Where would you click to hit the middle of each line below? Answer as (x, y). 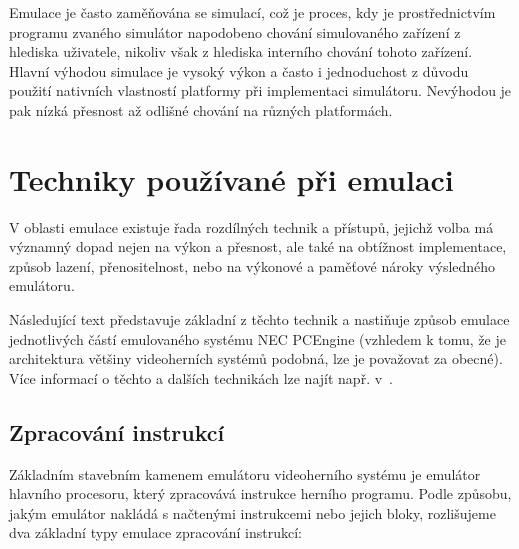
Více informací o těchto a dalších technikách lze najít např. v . (201, 377)
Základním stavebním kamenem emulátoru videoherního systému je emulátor (245, 473)
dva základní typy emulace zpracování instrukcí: (155, 532)
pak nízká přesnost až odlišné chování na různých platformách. (201, 109)
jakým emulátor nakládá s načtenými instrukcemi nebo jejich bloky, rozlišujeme (252, 512)
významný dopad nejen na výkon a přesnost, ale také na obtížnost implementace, (258, 246)
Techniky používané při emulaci (231, 178)
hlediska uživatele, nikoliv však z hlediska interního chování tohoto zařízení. (241, 51)
